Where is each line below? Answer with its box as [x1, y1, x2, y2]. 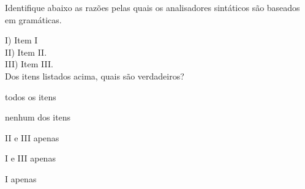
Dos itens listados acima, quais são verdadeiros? [5, 69, 184, 82]
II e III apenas [5, 131, 59, 144]
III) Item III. [5, 57, 53, 70]
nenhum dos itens [5, 111, 71, 124]
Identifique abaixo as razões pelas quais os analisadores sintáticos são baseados [5, 1, 300, 13]
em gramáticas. [5, 13, 62, 26]
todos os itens [5, 90, 56, 103]
